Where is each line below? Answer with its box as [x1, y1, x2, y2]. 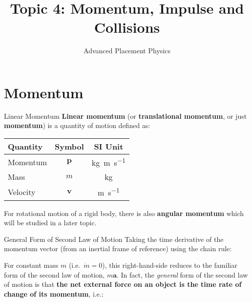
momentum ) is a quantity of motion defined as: [4, 120, 150, 130]
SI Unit [94, 141, 124, 152]
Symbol [55, 141, 84, 152]
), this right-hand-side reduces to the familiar [102, 260, 237, 270]
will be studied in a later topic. [4, 217, 97, 228]
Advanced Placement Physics [84, 45, 170, 56]
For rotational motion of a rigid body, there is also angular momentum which [4, 208, 244, 218]
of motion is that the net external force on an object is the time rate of [4, 279, 242, 289]
